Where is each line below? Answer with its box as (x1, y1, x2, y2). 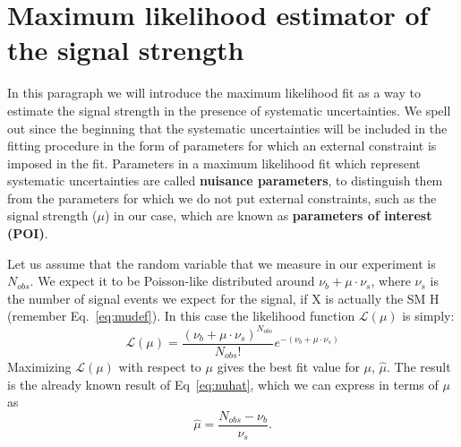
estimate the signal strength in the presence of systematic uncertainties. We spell (7, 100, 451, 119)
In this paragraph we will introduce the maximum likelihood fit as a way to (7, 83, 421, 102)
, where (371, 271, 411, 290)
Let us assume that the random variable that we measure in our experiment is (7, 254, 436, 272)
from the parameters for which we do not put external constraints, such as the (7, 188, 437, 207)
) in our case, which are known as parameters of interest (105, 206, 432, 225)
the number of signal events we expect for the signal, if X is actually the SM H (7, 288, 440, 307)
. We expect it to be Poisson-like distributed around (30, 271, 315, 290)
